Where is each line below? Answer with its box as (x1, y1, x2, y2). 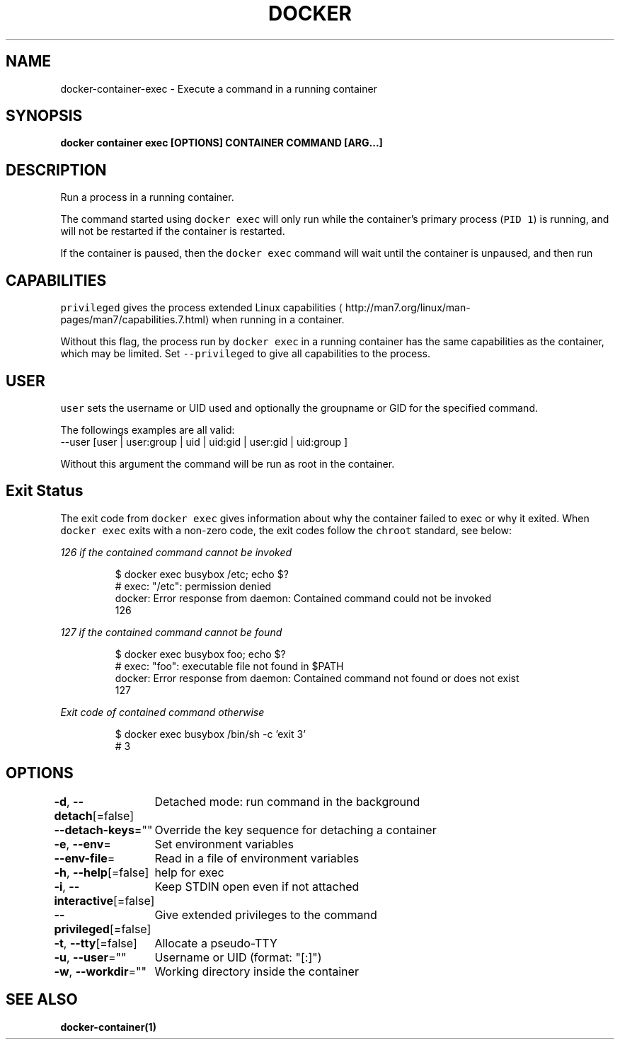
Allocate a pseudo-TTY (154, 935, 277, 950)
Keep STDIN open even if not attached (154, 879, 360, 894)
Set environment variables (154, 836, 294, 851)
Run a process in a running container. (60, 191, 234, 204)
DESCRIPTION (6, 161, 107, 179)
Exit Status (6, 482, 84, 500)
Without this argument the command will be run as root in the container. (60, 457, 395, 470)
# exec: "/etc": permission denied (115, 579, 272, 592)
